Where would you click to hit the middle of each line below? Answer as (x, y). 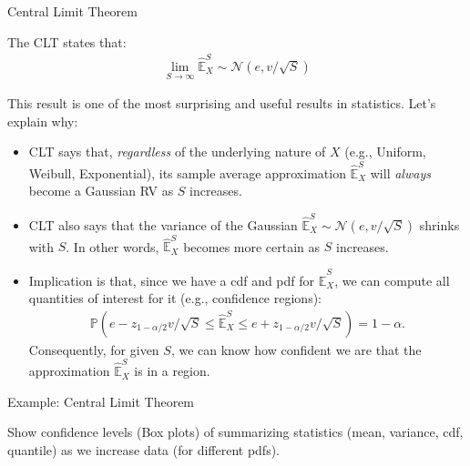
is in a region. (172, 371)
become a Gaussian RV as (101, 191)
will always (400, 172)
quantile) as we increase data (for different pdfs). (144, 449)
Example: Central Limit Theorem (101, 401)
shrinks (439, 224)
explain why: (43, 121)
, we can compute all (392, 280)
